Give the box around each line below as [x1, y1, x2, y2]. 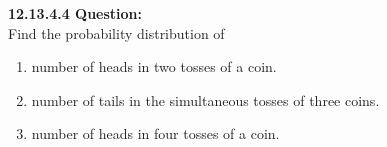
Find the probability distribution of [8, 22, 225, 43]
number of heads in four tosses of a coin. [31, 123, 280, 144]
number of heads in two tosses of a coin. [31, 56, 277, 77]
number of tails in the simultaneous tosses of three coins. [31, 89, 380, 110]
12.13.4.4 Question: [8, 3, 143, 23]
